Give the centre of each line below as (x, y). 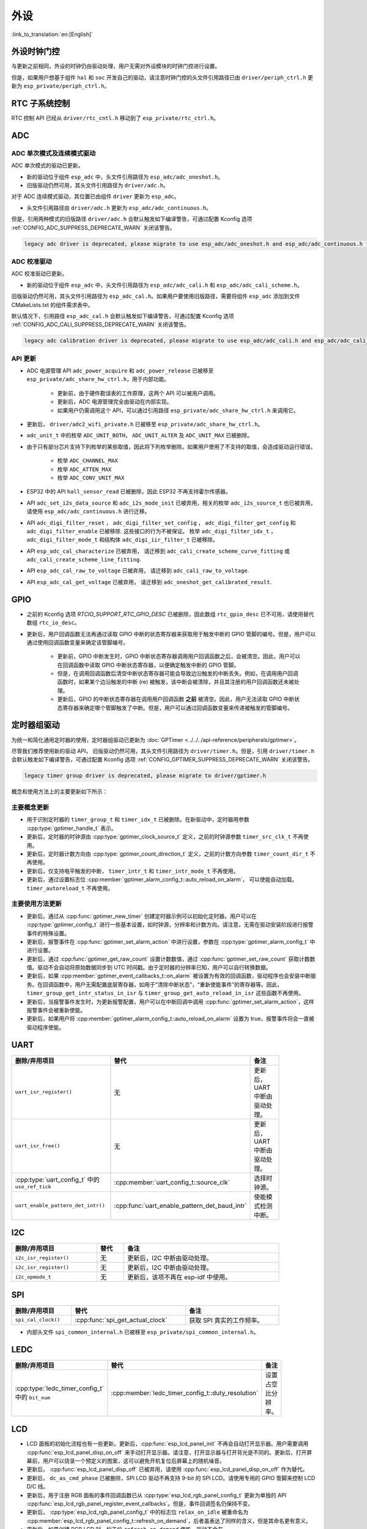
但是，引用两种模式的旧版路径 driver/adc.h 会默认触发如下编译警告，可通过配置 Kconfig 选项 (132, 219)
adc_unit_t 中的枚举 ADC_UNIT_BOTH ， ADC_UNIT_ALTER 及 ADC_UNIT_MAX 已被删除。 (140, 435)
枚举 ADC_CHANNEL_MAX (88, 461)
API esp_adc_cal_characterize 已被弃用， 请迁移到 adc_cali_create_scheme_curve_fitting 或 (158, 551)
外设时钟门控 (35, 52)
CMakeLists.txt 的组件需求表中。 (52, 305)
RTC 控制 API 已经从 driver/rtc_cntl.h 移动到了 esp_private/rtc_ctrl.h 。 (115, 118)
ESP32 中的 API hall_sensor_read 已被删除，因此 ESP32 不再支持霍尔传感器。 (129, 492)
